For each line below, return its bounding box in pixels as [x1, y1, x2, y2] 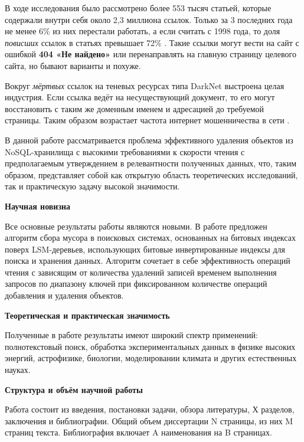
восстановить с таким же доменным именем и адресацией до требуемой [5, 102, 264, 114]
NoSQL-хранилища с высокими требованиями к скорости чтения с [5, 145, 245, 158]
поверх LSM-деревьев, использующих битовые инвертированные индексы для [5, 243, 285, 255]
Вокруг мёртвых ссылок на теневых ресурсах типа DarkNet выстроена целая [5, 79, 285, 91]
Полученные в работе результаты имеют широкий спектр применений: [5, 329, 258, 341]
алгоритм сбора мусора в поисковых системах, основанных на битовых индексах [5, 231, 296, 244]
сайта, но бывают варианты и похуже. [5, 59, 141, 71]
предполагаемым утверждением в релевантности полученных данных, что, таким [5, 157, 297, 169]
